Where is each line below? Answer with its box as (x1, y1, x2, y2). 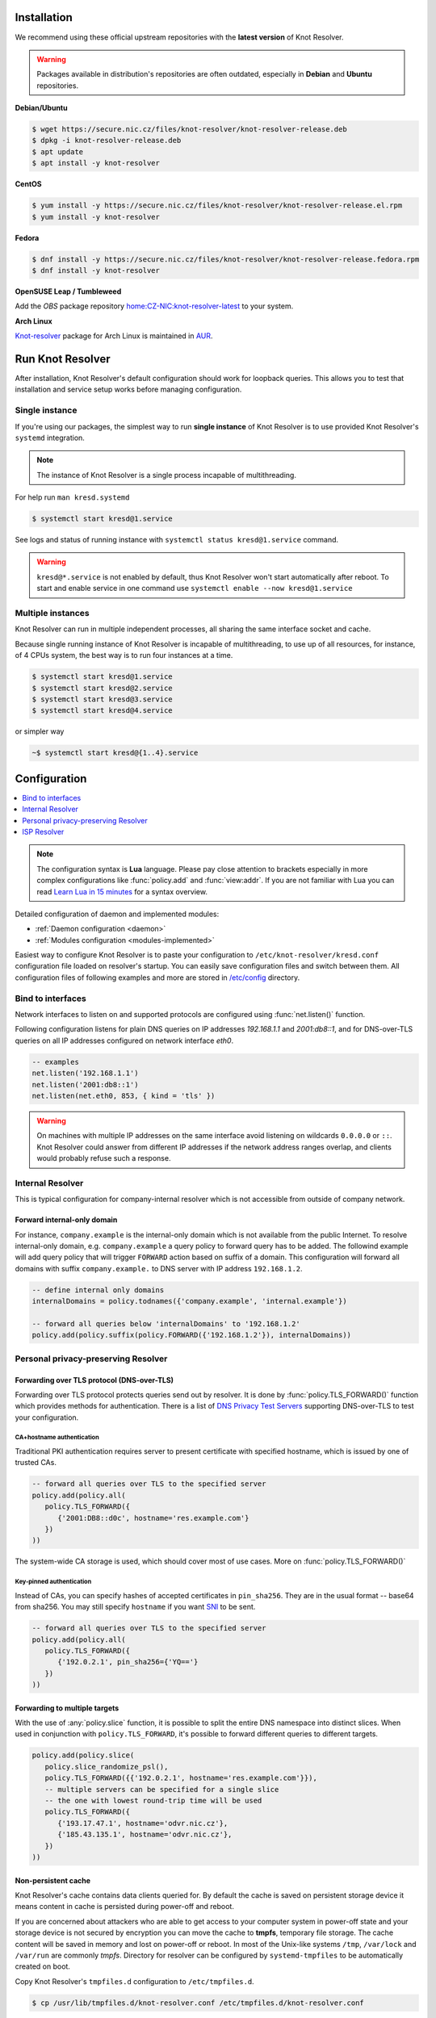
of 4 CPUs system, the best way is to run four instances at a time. (15, 651, 233, 660)
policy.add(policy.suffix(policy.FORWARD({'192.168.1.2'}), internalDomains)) (31, 1330, 351, 1340)
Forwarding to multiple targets (15, 1703, 119, 1713)
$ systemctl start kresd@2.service (31, 683, 173, 693)
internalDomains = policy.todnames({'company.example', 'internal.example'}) (31, 1296, 347, 1306)
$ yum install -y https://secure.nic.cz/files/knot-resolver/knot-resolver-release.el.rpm (31, 201, 403, 210)
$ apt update (31, 147, 84, 157)
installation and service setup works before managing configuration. (15, 384, 242, 395)
